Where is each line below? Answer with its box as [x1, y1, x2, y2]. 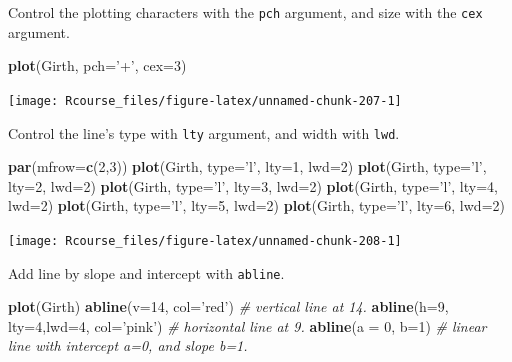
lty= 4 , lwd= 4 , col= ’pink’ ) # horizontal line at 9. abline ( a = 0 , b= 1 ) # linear [8, 315, 487, 336]
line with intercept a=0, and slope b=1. [8, 335, 248, 356]
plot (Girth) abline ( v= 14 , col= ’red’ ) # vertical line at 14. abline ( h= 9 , [8, 296, 449, 317]
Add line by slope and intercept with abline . [8, 262, 285, 283]
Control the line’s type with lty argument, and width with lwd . [8, 122, 400, 143]
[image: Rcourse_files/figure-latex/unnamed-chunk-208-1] [8, 233, 402, 248]
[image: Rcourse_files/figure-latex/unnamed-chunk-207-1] [8, 93, 402, 108]
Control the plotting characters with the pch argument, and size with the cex [8, 2, 483, 22]
